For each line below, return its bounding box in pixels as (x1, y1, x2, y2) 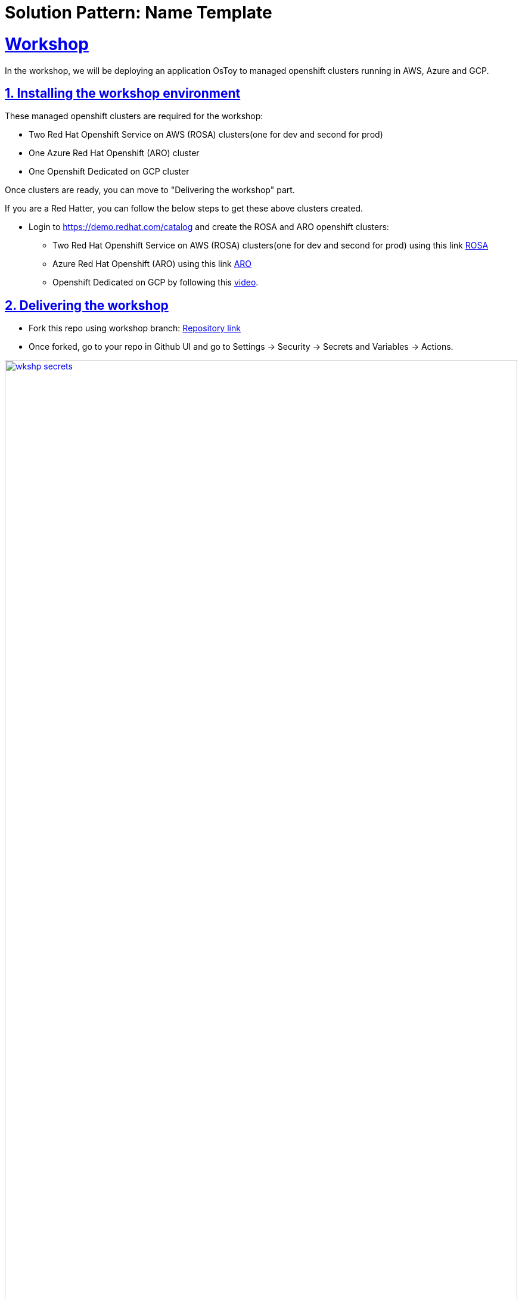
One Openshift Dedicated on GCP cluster (29, 166, 189, 177)
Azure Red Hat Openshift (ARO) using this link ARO (52, 259, 252, 269)
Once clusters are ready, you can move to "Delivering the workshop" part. (5, 185, 295, 195)
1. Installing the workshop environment (5, 85, 241, 101)
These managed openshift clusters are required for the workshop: (5, 111, 263, 122)
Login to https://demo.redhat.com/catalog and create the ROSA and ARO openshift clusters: (29, 222, 389, 232)
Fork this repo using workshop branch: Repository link (29, 323, 241, 334)
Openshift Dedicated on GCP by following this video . (52, 277, 259, 288)
